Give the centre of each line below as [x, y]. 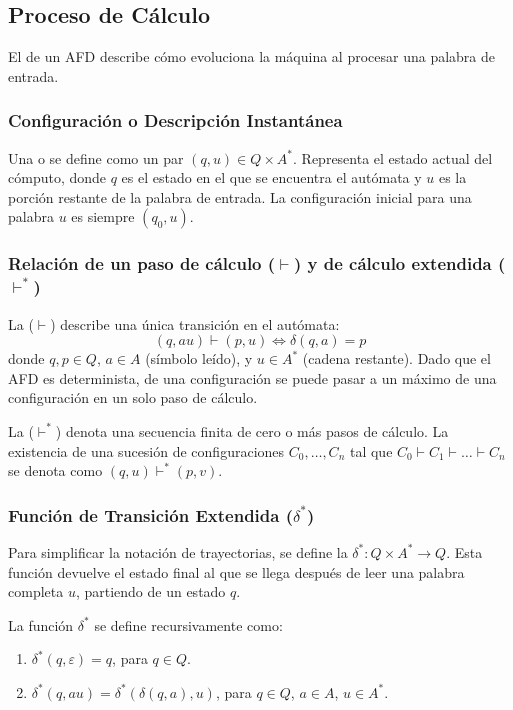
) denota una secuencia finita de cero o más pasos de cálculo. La [252, 430]
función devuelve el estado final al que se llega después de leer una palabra [236, 571]
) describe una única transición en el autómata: [195, 323]
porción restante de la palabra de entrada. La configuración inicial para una [240, 196]
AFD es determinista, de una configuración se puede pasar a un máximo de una [252, 377]
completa [36, 591]
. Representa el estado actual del [393, 157]
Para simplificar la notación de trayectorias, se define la [178, 551]
